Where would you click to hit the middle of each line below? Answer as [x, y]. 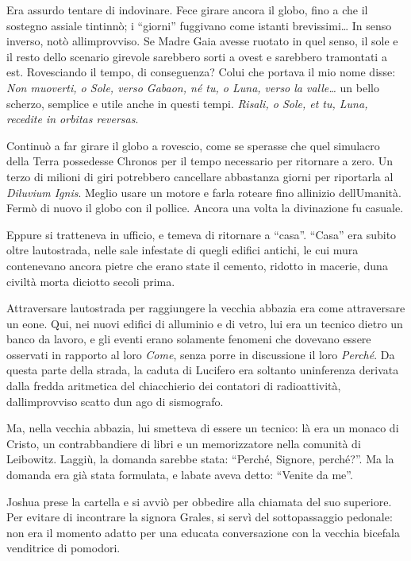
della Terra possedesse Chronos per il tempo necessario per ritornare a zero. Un [200, 161]
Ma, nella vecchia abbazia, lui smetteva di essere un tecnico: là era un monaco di [203, 428]
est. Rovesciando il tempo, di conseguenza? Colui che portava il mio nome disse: [201, 72]
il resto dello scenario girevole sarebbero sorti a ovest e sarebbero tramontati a [197, 56]
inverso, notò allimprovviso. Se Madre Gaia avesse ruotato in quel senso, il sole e [202, 41]
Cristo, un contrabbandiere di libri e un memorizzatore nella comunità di [184, 443]
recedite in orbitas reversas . [73, 119]
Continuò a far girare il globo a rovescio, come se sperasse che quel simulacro [193, 145]
